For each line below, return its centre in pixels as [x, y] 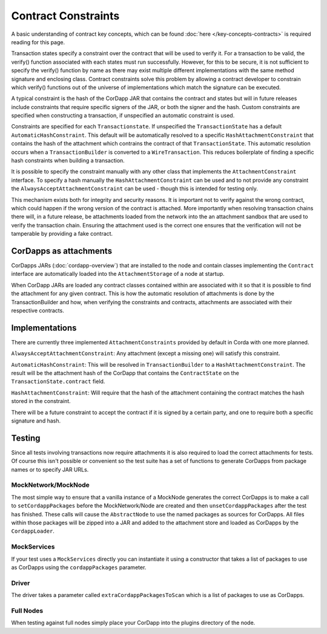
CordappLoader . [33, 531]
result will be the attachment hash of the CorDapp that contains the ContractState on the [125, 373]
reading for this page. [38, 42]
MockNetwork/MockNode [51, 485]
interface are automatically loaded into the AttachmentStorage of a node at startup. [118, 274]
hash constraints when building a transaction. [68, 161]
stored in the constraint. [41, 401]
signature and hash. [36, 421]
